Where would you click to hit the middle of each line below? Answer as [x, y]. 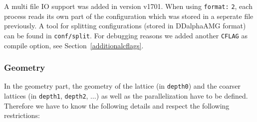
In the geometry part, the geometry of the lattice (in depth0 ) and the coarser [123, 86]
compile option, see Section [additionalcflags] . [74, 45]
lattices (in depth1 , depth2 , [46, 95]
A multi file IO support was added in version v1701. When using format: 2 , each [128, 6]
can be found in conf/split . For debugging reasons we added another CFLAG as [126, 35]
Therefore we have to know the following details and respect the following [117, 105]
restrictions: [22, 115]
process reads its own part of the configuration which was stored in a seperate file [129, 16]
